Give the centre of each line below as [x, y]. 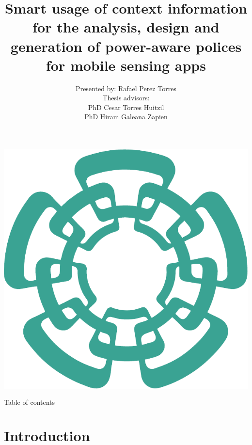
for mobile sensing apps [126, 65]
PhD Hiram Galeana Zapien [126, 117]
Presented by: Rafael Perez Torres [126, 88]
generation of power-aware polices [126, 46]
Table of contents [30, 402]
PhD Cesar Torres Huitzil [126, 107]
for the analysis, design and [126, 27]
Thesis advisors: [126, 98]
